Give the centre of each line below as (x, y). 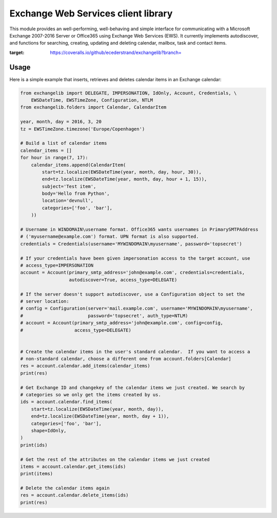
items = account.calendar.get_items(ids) (73, 466)
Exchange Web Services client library (91, 13)
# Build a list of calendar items (64, 143)
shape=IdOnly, (49, 430)
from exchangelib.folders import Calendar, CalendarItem (93, 107)
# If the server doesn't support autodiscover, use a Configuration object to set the (133, 294)
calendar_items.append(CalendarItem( (78, 165)
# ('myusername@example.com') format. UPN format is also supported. (110, 237)
